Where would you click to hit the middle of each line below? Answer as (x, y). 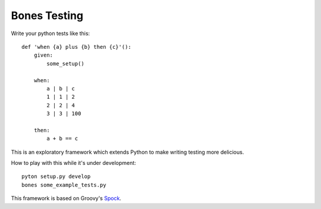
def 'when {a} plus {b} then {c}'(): (77, 47)
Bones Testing (47, 15)
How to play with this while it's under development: (73, 163)
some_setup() (65, 63)
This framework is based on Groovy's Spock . (66, 198)
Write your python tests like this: (51, 33)
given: (43, 55)
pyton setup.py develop (56, 177)
